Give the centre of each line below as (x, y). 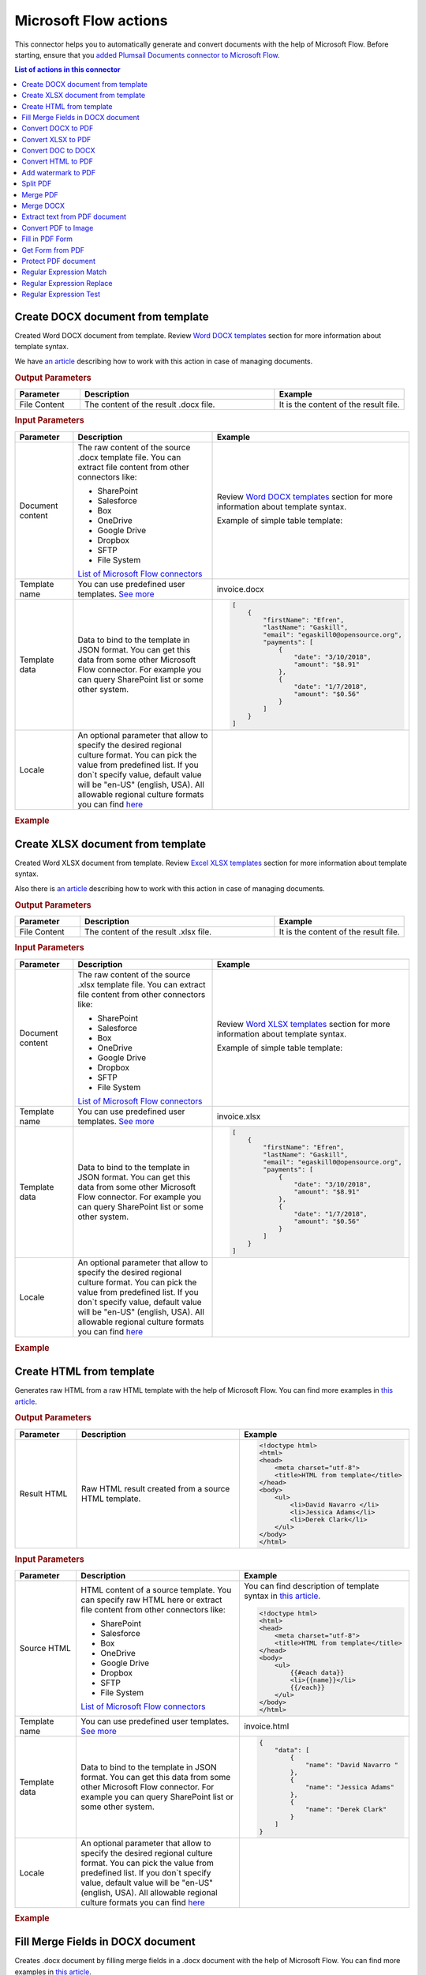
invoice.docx (241, 589)
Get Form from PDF (53, 250)
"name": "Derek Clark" (346, 1809)
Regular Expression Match (64, 272)
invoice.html (266, 1726)
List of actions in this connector (67, 70)
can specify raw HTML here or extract (151, 1600)
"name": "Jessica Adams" (349, 1787)
